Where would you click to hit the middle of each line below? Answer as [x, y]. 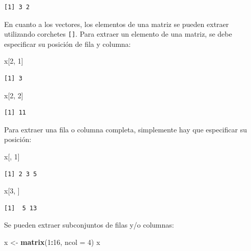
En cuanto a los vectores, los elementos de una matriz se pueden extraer [117, 24]
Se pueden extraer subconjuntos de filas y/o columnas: [89, 225]
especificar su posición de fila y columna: [67, 44]
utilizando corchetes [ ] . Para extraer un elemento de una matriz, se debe [118, 34]
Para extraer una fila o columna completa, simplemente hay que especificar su [125, 129]
